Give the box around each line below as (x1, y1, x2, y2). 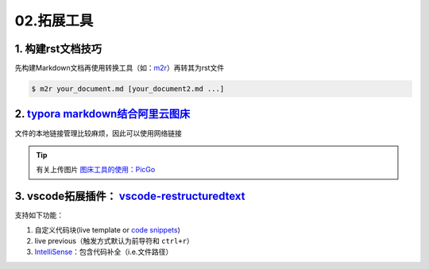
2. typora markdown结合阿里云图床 (14, 107, 191, 121)
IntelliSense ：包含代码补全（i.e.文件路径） (34, 247, 173, 257)
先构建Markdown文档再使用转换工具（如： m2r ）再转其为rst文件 (14, 63, 225, 73)
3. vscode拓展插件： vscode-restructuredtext (14, 190, 245, 203)
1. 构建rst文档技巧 (14, 42, 102, 56)
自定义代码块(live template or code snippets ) (34, 225, 180, 234)
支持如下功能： (14, 210, 64, 220)
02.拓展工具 (14, 12, 94, 29)
